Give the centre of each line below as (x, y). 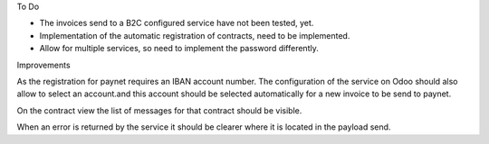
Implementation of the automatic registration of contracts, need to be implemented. (195, 35)
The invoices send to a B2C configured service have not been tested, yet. (177, 23)
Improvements (44, 65)
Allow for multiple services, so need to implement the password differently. (179, 49)
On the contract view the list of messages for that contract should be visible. (159, 110)
